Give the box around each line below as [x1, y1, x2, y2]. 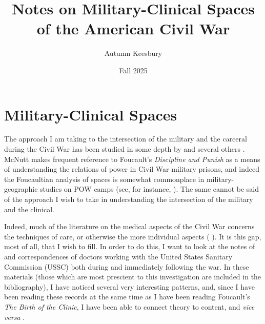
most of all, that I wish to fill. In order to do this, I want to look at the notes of [4, 241, 255, 252]
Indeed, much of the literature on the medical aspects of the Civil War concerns [4, 221, 255, 232]
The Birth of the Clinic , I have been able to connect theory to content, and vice [4, 301, 255, 312]
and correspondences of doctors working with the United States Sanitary [4, 251, 233, 261]
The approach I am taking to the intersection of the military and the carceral [4, 133, 247, 144]
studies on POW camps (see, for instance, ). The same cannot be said [40, 184, 259, 194]
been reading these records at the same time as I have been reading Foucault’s [4, 291, 250, 302]
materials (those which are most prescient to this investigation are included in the [4, 271, 261, 282]
